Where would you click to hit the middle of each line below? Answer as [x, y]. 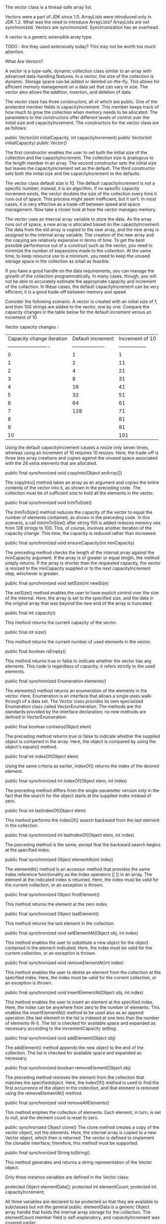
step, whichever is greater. [32, 574]
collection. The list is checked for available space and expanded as [73, 1053]
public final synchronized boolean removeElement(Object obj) [68, 1068]
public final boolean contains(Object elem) [48, 727]
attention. [15, 52]
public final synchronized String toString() [48, 1153]
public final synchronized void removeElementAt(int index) [64, 963]
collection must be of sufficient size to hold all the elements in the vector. [80, 493]
